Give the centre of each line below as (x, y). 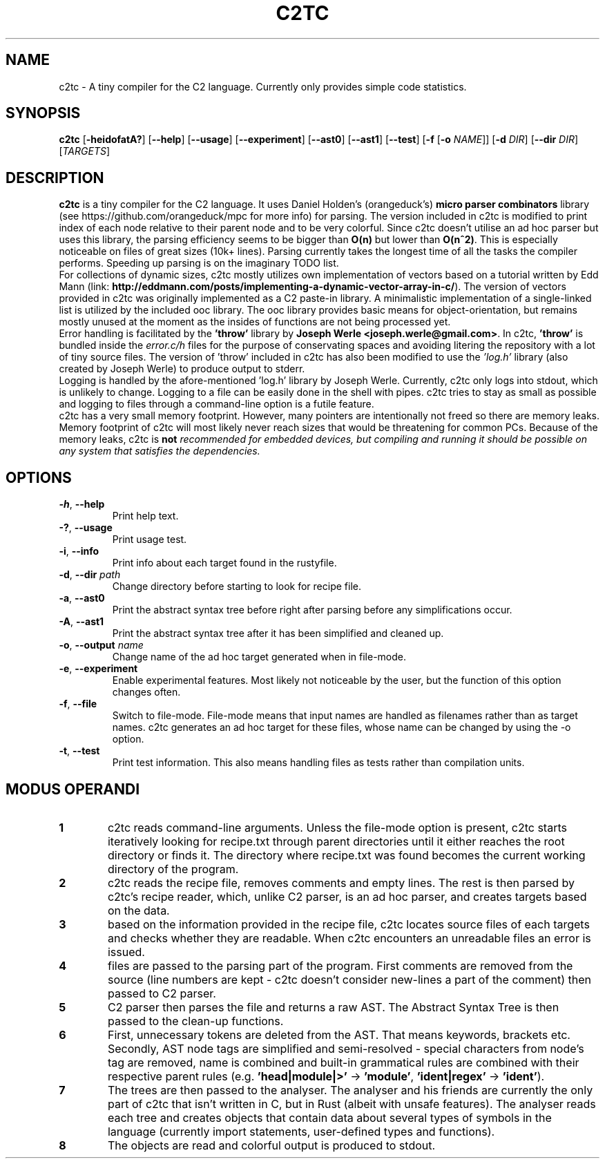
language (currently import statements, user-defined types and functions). (301, 1131)
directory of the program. (173, 869)
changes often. (146, 692)
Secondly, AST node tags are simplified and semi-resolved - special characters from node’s (346, 1048)
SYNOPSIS (43, 113)
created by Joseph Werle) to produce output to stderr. (182, 369)
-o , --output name (101, 645)
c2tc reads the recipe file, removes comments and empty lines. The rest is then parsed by (341, 882)
